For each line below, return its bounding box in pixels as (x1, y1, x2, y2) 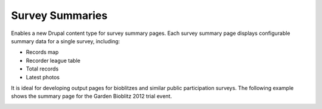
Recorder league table (26, 57, 80, 64)
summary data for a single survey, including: (11, 37, 120, 44)
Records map (26, 49, 59, 56)
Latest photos (26, 73, 60, 81)
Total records (26, 65, 59, 72)
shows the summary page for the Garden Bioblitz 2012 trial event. (11, 92, 172, 100)
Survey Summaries (11, 9, 108, 22)
